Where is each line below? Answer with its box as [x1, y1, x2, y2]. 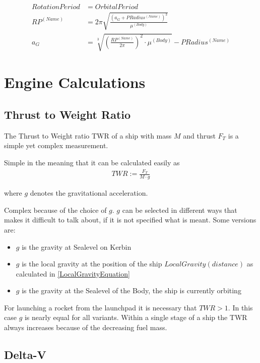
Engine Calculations [4, 72, 146, 93]
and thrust [183, 130, 216, 141]
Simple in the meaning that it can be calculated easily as [4, 157, 180, 167]
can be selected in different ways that [122, 204, 237, 215]
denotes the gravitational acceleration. [30, 188, 148, 198]
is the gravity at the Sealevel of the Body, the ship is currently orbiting [22, 285, 241, 296]
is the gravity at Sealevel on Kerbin [22, 241, 132, 252]
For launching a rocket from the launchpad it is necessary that [4, 302, 197, 312]
